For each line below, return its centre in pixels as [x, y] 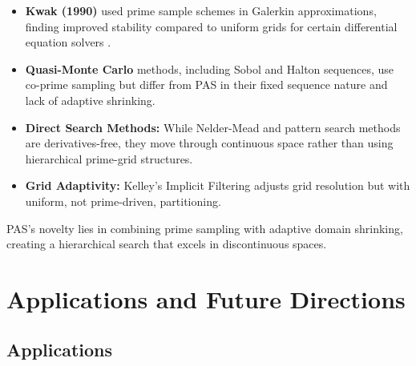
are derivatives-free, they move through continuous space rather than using [209, 143]
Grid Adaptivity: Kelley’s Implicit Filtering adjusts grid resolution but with [218, 185]
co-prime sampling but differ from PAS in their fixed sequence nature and [206, 84]
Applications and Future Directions [206, 298]
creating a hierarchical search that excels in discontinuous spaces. [167, 244]
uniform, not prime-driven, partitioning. [123, 201]
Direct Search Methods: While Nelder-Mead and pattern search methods [213, 127]
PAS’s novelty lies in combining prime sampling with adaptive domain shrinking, [205, 228]
